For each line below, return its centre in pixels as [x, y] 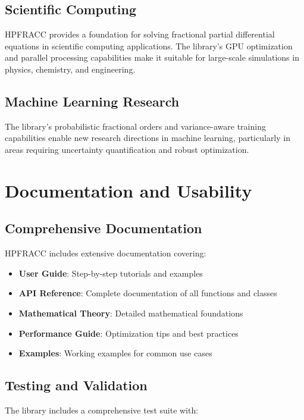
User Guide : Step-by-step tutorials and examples [111, 273]
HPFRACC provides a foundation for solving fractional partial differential [140, 34]
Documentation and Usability [129, 190]
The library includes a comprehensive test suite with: [102, 410]
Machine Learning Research [92, 101]
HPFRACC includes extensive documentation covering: [106, 253]
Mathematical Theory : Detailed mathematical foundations [131, 313]
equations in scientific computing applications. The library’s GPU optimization [149, 46]
